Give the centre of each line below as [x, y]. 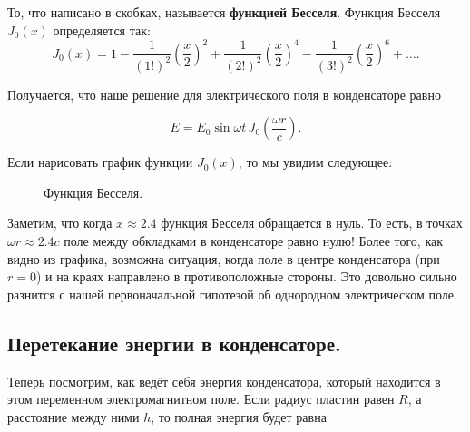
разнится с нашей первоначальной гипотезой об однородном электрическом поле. [232, 294]
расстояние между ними [73, 416]
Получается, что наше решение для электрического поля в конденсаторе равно [224, 94]
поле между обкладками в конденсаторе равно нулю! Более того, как [254, 241]
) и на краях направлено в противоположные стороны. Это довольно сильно [246, 276]
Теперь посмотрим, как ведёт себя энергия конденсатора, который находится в [224, 381]
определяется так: [102, 29]
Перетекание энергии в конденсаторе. [174, 343]
